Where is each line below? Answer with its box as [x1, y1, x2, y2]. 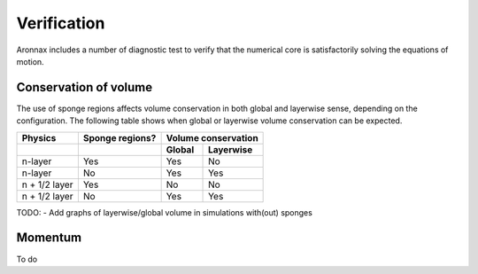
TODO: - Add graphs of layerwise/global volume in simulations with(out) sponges [16, 207, 313, 217]
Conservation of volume [16, 80, 153, 95]
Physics [21, 131, 57, 144]
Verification [16, 13, 105, 33]
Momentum [16, 231, 82, 246]
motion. [16, 56, 44, 67]
